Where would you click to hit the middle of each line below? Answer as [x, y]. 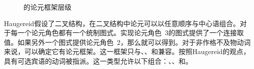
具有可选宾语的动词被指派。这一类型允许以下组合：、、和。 [98, 61]
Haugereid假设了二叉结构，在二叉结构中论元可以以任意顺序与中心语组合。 [122, 23]
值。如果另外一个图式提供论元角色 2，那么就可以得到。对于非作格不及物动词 [127, 42]
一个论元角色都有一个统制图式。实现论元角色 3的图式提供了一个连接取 [130, 33]
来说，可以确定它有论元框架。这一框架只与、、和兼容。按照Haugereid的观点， [127, 51]
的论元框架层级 [47, 7]
